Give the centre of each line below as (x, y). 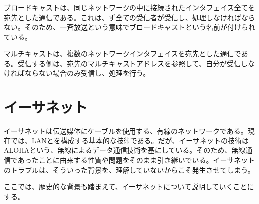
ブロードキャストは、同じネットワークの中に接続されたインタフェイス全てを (129, 7)
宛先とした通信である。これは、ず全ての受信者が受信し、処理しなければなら (129, 17)
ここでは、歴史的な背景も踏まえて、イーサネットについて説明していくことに (129, 186)
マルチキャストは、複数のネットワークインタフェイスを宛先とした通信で (123, 53)
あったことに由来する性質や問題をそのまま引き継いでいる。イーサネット (136, 160)
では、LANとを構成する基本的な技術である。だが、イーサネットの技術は (130, 140)
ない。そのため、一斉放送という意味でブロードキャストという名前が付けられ (129, 27)
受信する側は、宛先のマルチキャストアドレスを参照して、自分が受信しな (136, 63)
